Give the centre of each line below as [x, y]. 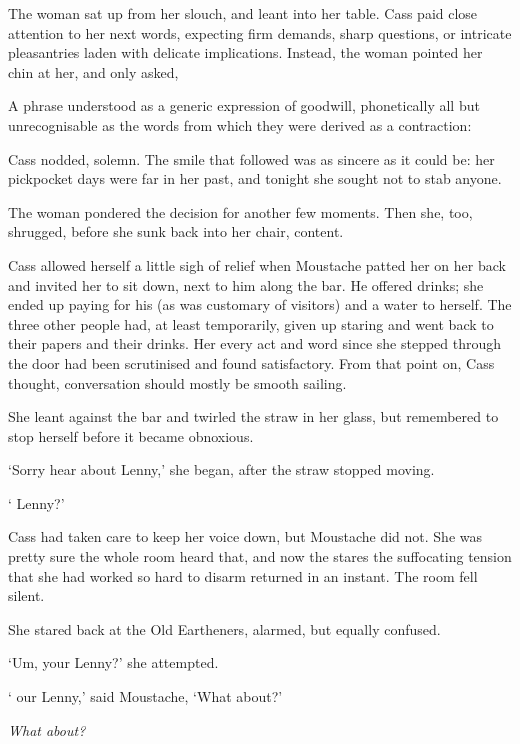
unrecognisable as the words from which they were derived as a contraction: [240, 124]
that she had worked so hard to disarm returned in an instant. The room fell [243, 575]
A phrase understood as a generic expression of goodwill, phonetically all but [244, 105]
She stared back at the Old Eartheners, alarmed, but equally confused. [224, 628]
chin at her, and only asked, [93, 71]
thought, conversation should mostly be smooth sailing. [177, 382]
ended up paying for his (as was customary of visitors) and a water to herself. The [260, 304]
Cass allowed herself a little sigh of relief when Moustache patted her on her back [257, 264]
